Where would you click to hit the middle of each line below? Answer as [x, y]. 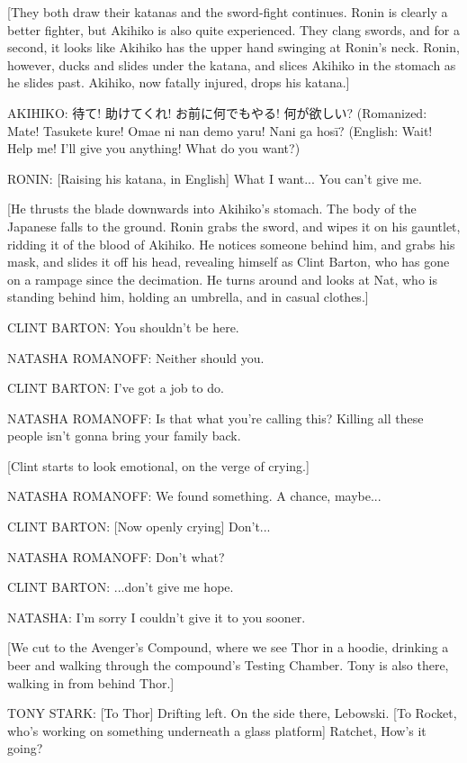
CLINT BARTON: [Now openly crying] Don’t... [139, 527]
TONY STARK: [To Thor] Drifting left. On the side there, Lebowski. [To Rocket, [232, 713]
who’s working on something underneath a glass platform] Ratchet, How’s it [217, 730]
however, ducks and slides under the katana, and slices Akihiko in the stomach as [232, 64]
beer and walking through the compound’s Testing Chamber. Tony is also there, [228, 665]
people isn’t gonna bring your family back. [124, 436]
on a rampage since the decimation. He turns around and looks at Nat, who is [222, 279]
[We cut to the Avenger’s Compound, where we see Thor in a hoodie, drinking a [228, 647]
